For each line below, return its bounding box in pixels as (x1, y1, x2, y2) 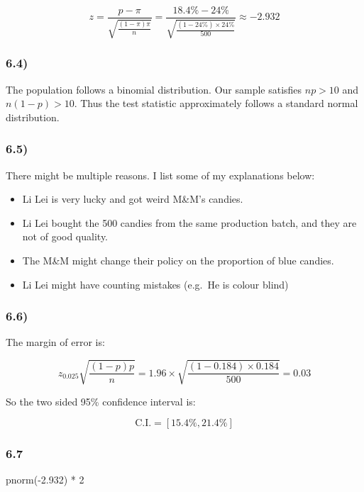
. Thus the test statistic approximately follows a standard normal (74, 96, 358, 111)
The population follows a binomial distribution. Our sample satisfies (6, 82, 302, 96)
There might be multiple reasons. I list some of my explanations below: (6, 167, 315, 182)
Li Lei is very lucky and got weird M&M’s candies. (22, 191, 243, 206)
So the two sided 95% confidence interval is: (6, 393, 196, 408)
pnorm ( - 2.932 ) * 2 (6, 472, 84, 487)
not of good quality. (22, 229, 109, 244)
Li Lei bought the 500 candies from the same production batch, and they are (22, 215, 357, 230)
